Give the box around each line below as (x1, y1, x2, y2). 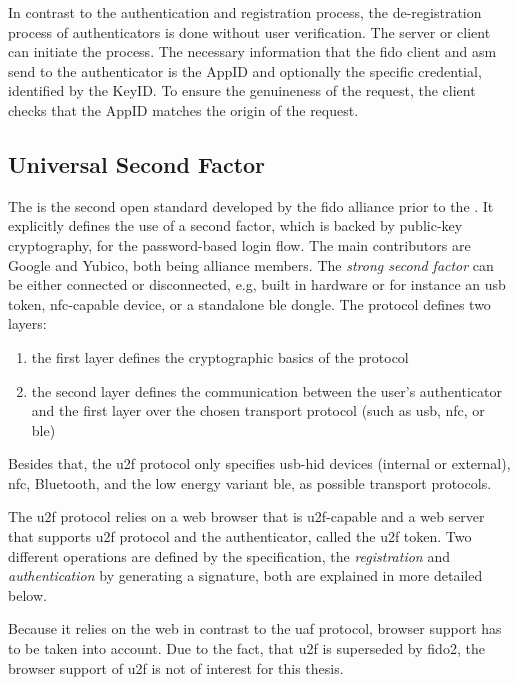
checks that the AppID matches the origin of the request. (8, 99, 359, 120)
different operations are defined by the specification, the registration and (8, 545, 450, 566)
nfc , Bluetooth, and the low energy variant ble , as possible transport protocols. (8, 472, 492, 493)
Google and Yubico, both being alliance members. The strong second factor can (8, 254, 494, 275)
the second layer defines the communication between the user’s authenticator (31, 380, 502, 401)
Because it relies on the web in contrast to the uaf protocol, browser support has (8, 618, 502, 639)
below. (8, 584, 47, 605)
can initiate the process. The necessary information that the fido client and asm (8, 41, 497, 62)
